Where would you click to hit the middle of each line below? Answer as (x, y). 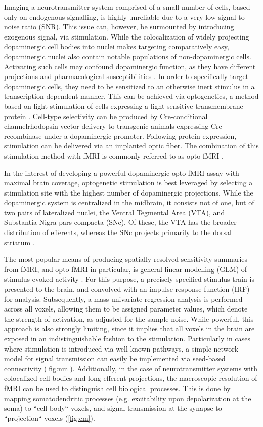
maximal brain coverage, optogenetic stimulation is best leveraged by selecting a (128, 183)
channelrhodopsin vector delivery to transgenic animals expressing (106, 126)
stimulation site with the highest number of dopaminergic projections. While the (129, 192)
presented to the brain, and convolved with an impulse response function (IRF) (127, 289)
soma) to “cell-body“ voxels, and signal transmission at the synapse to (113, 408)
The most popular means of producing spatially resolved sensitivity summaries (126, 259)
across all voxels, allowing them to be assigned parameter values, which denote (126, 309)
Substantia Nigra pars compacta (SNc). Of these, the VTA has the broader (120, 222)
